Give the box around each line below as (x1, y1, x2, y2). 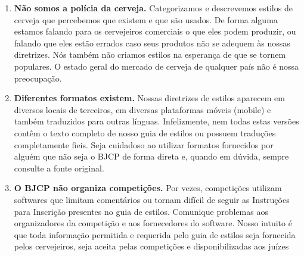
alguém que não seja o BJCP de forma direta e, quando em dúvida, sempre (14, 150, 289, 163)
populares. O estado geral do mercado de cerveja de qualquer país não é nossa (14, 60, 299, 72)
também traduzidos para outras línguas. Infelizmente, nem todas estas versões (14, 115, 299, 127)
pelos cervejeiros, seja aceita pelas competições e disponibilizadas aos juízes (14, 240, 289, 252)
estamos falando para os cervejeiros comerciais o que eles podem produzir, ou (14, 25, 296, 38)
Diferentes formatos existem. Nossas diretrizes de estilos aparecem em (14, 92, 285, 104)
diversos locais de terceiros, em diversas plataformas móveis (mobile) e (14, 103, 271, 115)
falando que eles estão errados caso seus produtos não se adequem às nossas (14, 36, 290, 49)
